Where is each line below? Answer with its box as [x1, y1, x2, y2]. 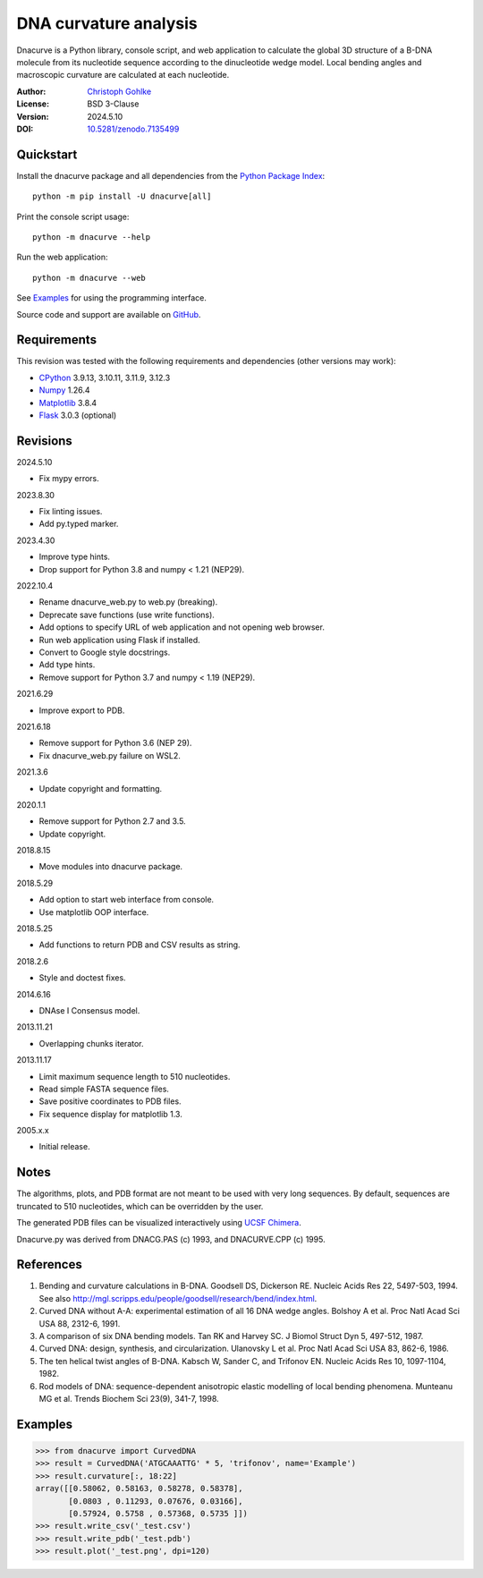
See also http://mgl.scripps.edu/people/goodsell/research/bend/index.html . [38, 1293, 318, 1303]
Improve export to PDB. [38, 705, 125, 716]
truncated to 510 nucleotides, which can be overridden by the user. [16, 1200, 264, 1211]
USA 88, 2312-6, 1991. [38, 1318, 121, 1328]
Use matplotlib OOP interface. [38, 906, 149, 917]
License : [16, 98, 49, 109]
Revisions [16, 433, 73, 448]
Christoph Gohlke [87, 86, 152, 97]
